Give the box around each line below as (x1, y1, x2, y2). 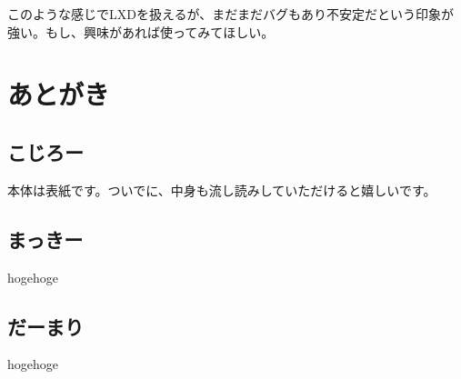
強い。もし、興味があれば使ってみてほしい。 (7, 22, 275, 41)
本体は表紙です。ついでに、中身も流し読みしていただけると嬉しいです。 (7, 180, 436, 199)
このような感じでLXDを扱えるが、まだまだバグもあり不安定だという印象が (7, 5, 454, 23)
